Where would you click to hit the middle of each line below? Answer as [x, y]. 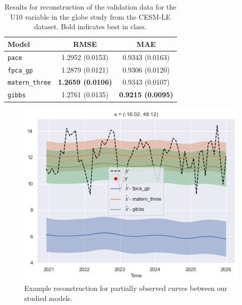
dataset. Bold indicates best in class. [90, 26]
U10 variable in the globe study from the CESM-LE [90, 16]
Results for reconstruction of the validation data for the [90, 7]
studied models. [48, 298]
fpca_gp [20, 70]
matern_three [29, 83]
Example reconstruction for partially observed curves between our [126, 288]
